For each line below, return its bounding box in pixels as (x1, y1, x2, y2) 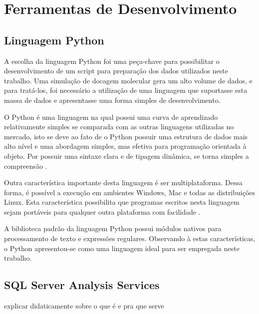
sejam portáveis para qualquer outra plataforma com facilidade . (4, 206, 201, 217)
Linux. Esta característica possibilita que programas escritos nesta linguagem (4, 197, 240, 207)
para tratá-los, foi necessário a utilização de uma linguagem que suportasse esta (4, 85, 248, 95)
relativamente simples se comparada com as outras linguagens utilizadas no (4, 121, 234, 132)
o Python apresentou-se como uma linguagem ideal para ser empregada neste (4, 243, 240, 253)
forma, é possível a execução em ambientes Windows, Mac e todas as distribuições (4, 187, 256, 197)
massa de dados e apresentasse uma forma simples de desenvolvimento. (4, 94, 221, 105)
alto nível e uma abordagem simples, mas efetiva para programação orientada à (4, 141, 247, 151)
